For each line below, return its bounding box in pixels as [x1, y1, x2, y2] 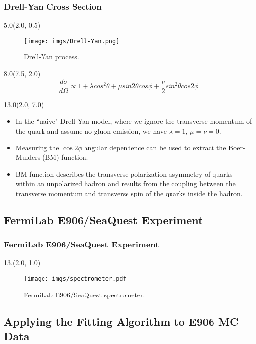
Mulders [15, 152, 41, 162]
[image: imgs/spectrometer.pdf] [24, 275, 130, 283]
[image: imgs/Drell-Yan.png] [24, 37, 120, 45]
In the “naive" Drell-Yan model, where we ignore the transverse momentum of [15, 116, 252, 126]
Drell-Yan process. [24, 51, 79, 62]
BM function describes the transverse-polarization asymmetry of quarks [15, 168, 233, 179]
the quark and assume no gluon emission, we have [15, 125, 167, 136]
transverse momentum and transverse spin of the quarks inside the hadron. [15, 188, 243, 198]
